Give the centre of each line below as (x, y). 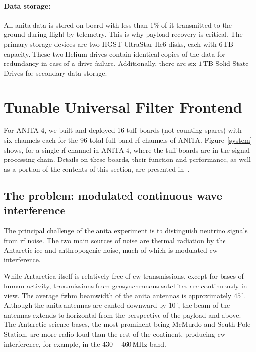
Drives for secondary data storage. (56, 73)
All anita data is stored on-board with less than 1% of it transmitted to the (118, 24)
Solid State (232, 63)
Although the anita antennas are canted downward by (85, 305)
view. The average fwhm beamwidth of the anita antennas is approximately (118, 295)
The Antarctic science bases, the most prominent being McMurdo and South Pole (127, 324)
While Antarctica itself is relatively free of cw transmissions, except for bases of (124, 276)
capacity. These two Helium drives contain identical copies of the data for (115, 53)
